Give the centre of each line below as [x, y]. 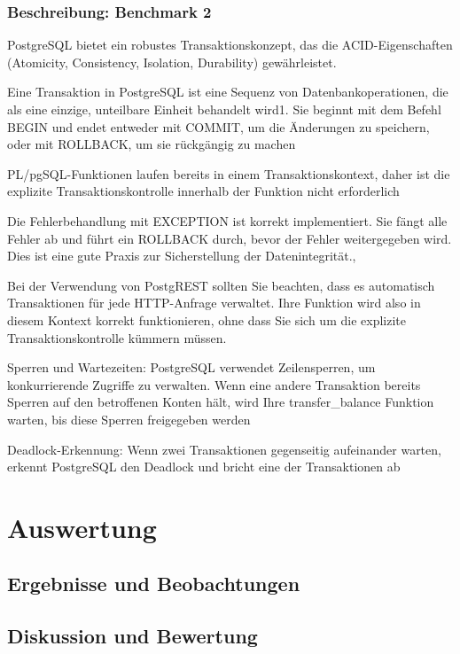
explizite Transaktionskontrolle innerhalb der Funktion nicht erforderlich [203, 191]
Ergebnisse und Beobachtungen [154, 584]
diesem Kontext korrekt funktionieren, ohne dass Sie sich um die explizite [207, 319]
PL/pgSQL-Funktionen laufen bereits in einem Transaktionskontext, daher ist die [229, 173]
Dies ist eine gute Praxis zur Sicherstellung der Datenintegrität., [182, 256]
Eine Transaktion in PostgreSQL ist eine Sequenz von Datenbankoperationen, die [228, 92]
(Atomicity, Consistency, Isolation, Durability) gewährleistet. [172, 62]
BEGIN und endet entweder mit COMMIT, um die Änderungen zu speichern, [218, 126]
